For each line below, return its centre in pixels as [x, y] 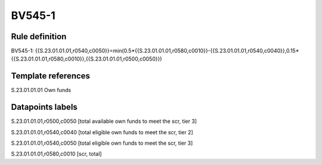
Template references [51, 76]
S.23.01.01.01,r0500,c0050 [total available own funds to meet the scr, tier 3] [104, 121]
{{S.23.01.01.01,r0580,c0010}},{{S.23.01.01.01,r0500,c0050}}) [86, 59]
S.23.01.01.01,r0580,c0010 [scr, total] [56, 154]
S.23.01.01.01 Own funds [41, 90]
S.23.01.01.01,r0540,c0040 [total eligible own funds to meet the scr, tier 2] [102, 132]
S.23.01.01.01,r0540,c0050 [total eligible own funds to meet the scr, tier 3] [102, 143]
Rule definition [39, 37]
